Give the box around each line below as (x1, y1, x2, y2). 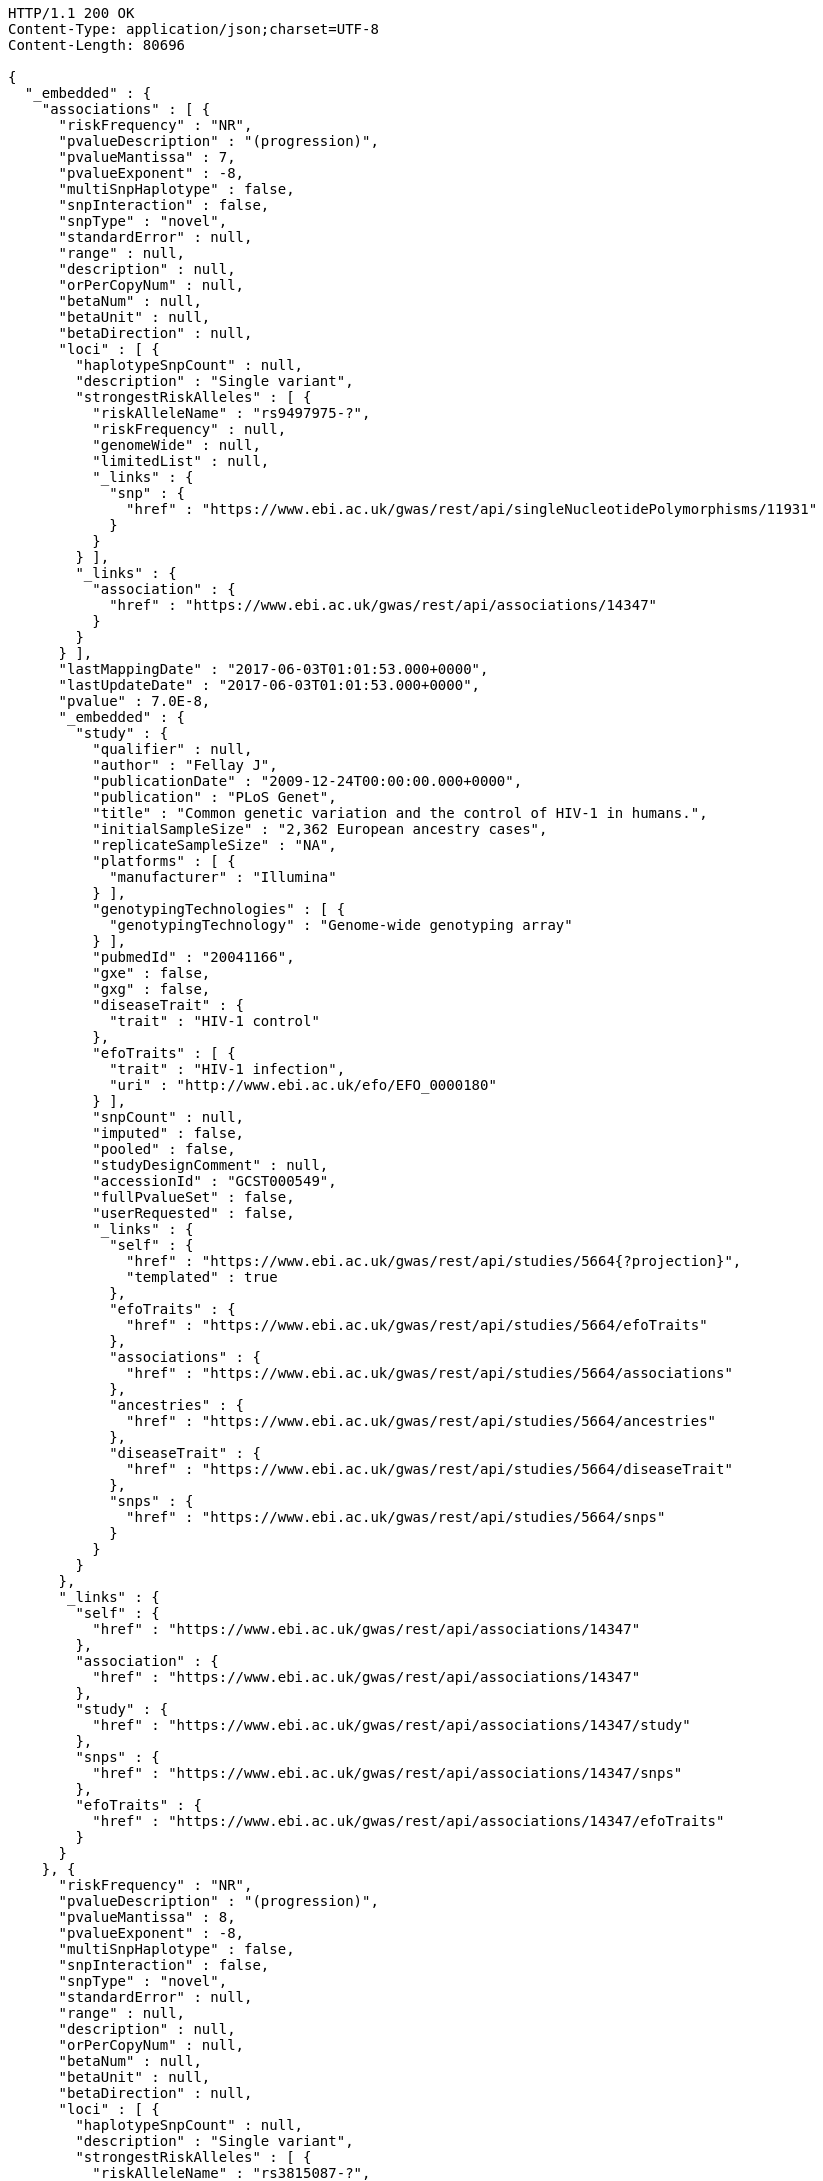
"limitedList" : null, (92, 453, 270, 469)
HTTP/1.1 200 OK (8, 5, 135, 21)
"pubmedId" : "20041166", (92, 949, 295, 965)
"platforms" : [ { (92, 853, 236, 869)
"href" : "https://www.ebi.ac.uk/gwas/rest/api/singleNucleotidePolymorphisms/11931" (126, 501, 818, 517)
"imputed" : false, (92, 1125, 245, 1141)
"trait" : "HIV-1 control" (109, 1013, 320, 1029)
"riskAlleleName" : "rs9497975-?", (92, 405, 371, 421)
